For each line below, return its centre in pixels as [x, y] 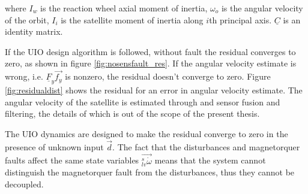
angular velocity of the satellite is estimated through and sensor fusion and [143, 101]
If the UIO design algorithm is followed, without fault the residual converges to [150, 51]
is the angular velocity [262, 8]
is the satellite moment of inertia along [132, 19]
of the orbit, [27, 19]
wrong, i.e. [24, 76]
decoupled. [24, 184]
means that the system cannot [210, 160]
